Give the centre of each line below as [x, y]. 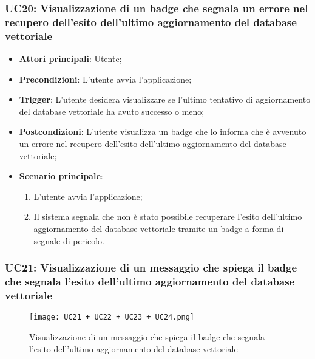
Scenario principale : [61, 176]
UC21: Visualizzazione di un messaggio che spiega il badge [151, 268]
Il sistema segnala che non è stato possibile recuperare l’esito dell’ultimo [168, 217]
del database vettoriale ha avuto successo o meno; [112, 111]
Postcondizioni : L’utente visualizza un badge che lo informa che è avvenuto [163, 132]
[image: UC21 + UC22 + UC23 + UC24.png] [112, 317]
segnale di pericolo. [69, 240]
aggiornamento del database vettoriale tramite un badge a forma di [159, 228]
